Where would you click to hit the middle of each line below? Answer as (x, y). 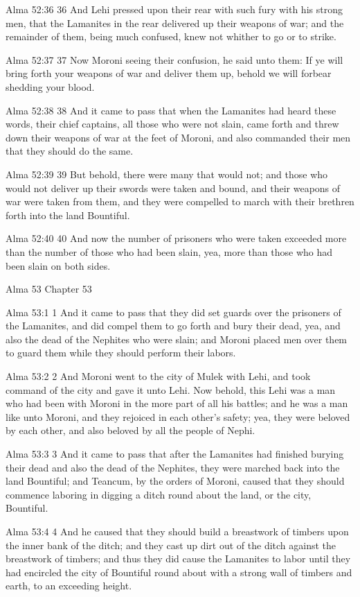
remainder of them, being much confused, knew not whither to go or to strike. (171, 36)
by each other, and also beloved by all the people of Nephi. (130, 430)
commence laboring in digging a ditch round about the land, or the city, (159, 494)
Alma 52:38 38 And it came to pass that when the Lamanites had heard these (171, 110)
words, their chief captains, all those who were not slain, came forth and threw (172, 124)
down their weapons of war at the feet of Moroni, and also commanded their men (178, 137)
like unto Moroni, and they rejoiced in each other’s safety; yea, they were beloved (178, 416)
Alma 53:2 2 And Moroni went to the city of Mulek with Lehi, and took (158, 376)
